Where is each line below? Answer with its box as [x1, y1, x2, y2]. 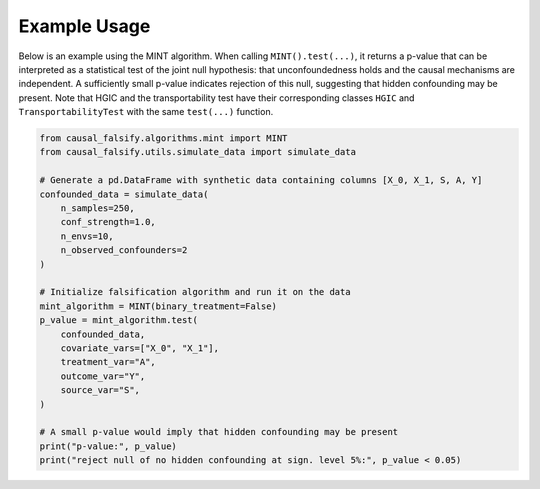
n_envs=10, [60, 230, 114, 242]
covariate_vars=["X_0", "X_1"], [60, 342, 220, 354]
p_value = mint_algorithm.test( [39, 315, 199, 326]
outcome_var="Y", [60, 370, 146, 382]
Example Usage [18, 15, 151, 37]
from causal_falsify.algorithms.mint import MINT [39, 133, 288, 144]
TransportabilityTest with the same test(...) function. [18, 106, 274, 118]
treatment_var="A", [60, 356, 157, 368]
